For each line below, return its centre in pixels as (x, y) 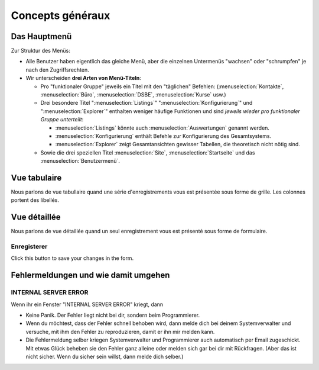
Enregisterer (29, 247)
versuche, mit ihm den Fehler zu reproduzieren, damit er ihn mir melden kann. (120, 332)
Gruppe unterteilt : (62, 120)
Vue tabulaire (36, 178)
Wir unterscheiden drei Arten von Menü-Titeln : (83, 78)
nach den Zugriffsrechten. (58, 70)
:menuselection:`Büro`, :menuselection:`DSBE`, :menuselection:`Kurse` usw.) (134, 95)
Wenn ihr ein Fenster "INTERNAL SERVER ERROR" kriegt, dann (87, 304)
